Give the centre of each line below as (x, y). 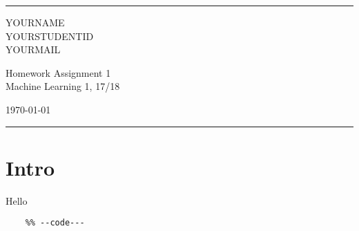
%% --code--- (55, 223)
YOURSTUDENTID (50, 36)
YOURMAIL (33, 49)
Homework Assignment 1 (58, 72)
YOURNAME (35, 22)
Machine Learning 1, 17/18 (63, 86)
